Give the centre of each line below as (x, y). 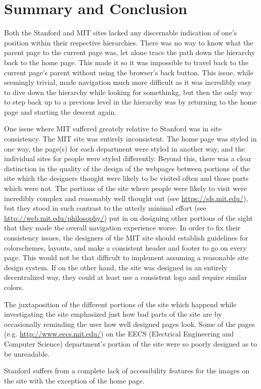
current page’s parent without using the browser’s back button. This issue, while (129, 72)
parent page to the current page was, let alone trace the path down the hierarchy (130, 52)
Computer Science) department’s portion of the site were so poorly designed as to (131, 343)
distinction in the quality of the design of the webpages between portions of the (127, 168)
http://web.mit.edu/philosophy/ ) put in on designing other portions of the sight (128, 217)
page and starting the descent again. (60, 111)
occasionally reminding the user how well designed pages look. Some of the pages (129, 324)
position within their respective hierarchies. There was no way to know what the (129, 42)
